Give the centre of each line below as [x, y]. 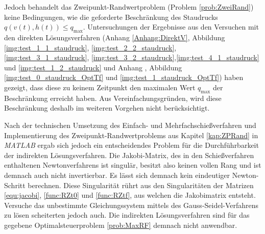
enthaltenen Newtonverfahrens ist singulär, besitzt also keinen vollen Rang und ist [133, 165]
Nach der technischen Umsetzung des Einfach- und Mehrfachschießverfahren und [130, 125]
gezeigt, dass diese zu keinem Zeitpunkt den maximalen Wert [100, 87]
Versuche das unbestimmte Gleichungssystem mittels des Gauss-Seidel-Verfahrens [131, 205]
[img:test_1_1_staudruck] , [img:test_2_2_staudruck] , [90, 47]
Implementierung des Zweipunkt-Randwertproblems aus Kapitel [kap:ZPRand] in [131, 135]
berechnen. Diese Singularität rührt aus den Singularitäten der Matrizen [141, 185]
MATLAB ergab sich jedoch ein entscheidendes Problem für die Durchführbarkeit [131, 145]
